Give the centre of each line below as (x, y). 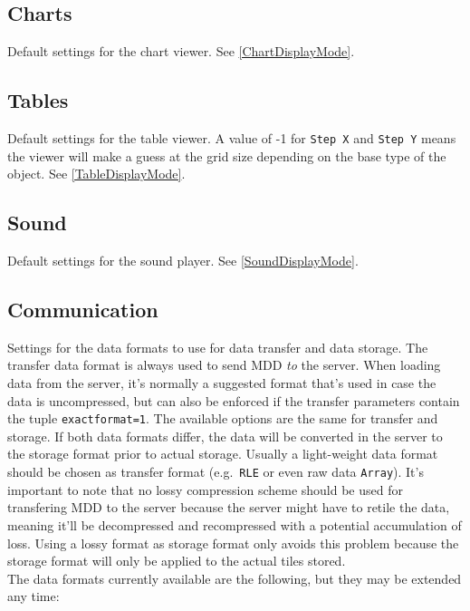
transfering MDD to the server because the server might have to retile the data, (229, 507)
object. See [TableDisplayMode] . (96, 174)
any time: (34, 596)
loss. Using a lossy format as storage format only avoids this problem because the (233, 543)
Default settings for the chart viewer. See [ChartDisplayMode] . (181, 51)
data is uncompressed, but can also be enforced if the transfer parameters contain (234, 400)
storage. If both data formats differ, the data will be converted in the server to (225, 436)
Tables (38, 100)
